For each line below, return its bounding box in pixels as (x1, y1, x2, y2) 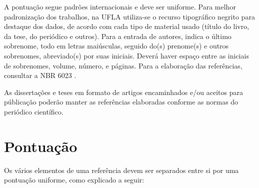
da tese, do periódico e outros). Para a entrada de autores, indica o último (4, 30, 231, 41)
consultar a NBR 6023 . (4, 70, 76, 80)
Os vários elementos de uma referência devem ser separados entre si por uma (4, 164, 239, 175)
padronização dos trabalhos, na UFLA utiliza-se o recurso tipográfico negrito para (4, 11, 255, 21)
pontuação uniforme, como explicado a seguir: (4, 174, 144, 185)
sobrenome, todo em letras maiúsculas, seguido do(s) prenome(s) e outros (4, 40, 229, 51)
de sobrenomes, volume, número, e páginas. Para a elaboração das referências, (4, 60, 242, 70)
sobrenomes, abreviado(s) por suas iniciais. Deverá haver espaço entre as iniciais (4, 50, 249, 60)
